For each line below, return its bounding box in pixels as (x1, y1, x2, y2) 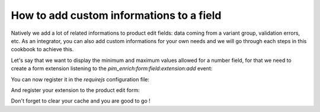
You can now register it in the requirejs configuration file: (11, 75, 150, 83)
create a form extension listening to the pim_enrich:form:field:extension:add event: (11, 65, 213, 72)
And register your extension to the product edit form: (11, 86, 140, 94)
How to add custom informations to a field (11, 9, 222, 22)
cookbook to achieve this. (11, 46, 74, 53)
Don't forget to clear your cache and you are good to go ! (11, 97, 151, 104)
